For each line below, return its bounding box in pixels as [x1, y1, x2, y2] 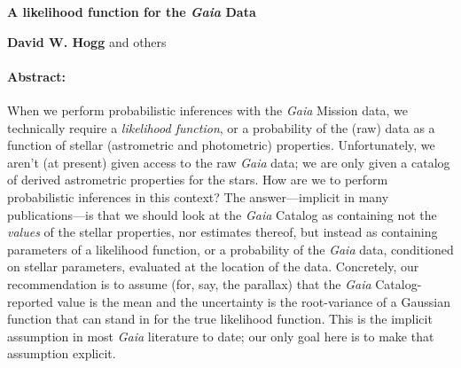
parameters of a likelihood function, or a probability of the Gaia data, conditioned [7, 239, 454, 258]
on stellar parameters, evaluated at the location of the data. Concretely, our [7, 257, 419, 276]
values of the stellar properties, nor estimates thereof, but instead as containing [7, 223, 438, 241]
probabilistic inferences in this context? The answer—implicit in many [7, 187, 389, 206]
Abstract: [7, 67, 66, 85]
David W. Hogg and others [7, 32, 167, 51]
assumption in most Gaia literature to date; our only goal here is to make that [7, 326, 434, 345]
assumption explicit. [7, 344, 116, 363]
